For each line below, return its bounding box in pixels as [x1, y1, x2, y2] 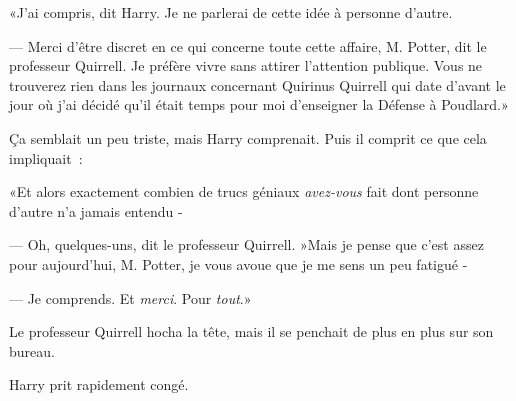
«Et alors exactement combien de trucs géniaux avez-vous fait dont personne [9, 181, 479, 202]
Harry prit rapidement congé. [9, 374, 189, 395]
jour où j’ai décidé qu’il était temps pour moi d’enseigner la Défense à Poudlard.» [9, 94, 509, 115]
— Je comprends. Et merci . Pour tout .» [9, 287, 252, 308]
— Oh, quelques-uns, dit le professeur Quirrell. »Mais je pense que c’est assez [9, 234, 484, 255]
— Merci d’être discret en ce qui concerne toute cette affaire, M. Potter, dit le [9, 35, 487, 56]
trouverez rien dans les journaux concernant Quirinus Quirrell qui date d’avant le [9, 74, 506, 95]
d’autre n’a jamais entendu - [9, 200, 183, 221]
